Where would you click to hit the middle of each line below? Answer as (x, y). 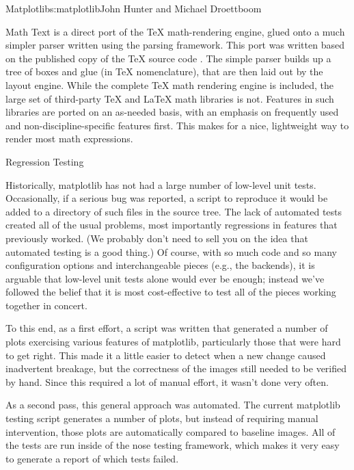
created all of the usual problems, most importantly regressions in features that (172, 225)
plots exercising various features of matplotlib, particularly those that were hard (173, 342)
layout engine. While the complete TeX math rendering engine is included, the (170, 84)
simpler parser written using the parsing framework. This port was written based (175, 45)
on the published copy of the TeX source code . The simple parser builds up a (168, 58)
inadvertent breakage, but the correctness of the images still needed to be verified (176, 368)
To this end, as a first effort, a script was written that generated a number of (167, 328)
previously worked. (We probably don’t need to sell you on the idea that (157, 238)
